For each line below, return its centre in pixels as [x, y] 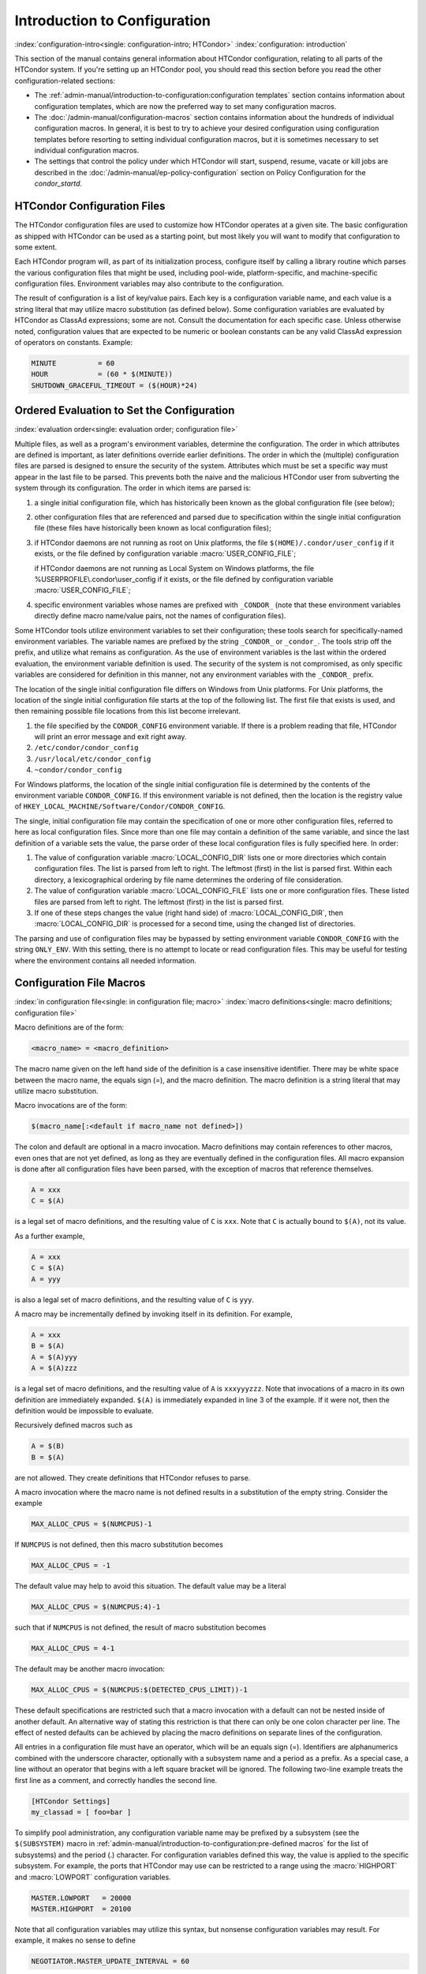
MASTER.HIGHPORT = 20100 [81, 1908]
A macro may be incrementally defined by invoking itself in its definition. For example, [154, 1314]
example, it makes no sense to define [75, 1940]
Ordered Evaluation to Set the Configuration [125, 411]
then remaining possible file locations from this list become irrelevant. [127, 711]
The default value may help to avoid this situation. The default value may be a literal [150, 1586]
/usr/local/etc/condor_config [93, 759]
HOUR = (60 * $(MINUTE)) [102, 374]
